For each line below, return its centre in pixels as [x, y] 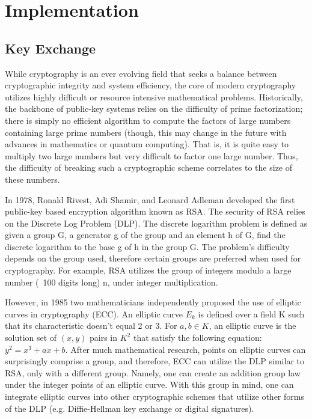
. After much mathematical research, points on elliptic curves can [185, 349]
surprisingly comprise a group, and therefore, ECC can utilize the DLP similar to [154, 361]
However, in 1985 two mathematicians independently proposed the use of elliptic [153, 302]
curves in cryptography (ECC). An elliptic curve [94, 313]
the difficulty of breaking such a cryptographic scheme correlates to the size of [149, 167]
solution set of [31, 338]
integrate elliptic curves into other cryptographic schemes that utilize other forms [154, 396]
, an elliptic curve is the [252, 326]
